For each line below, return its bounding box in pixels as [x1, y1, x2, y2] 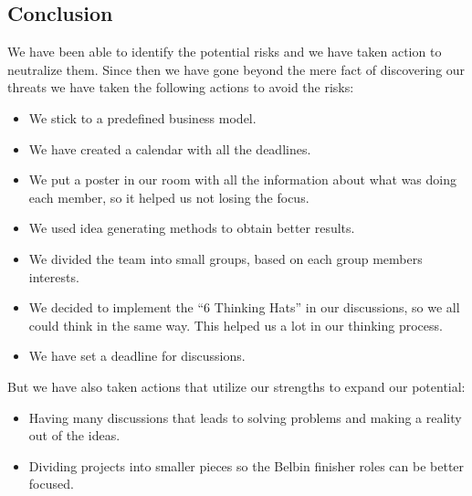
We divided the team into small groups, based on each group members [28, 248, 423, 268]
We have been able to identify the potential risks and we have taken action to [7, 42, 442, 61]
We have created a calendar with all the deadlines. [28, 139, 311, 158]
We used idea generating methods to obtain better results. [28, 218, 355, 237]
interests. [28, 267, 79, 286]
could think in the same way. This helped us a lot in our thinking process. [28, 315, 443, 334]
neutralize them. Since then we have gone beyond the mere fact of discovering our [7, 59, 466, 79]
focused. [28, 474, 74, 493]
